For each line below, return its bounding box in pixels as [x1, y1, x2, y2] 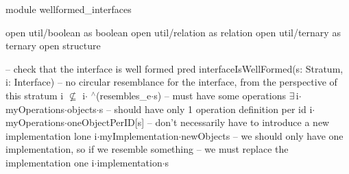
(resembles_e [95, 88, 152, 102]
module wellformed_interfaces [5, 2, 132, 16]
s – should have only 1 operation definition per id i [99, 101, 313, 116]
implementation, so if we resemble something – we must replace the [5, 142, 289, 156]
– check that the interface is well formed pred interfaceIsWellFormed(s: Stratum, [5, 61, 344, 75]
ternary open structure [5, 38, 101, 53]
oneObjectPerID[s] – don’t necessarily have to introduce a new [67, 115, 330, 129]
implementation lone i [5, 128, 97, 142]
